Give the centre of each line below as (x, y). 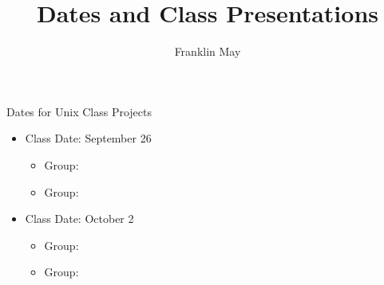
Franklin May (208, 51)
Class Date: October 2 (79, 219)
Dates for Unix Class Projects (79, 111)
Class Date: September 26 (88, 138)
